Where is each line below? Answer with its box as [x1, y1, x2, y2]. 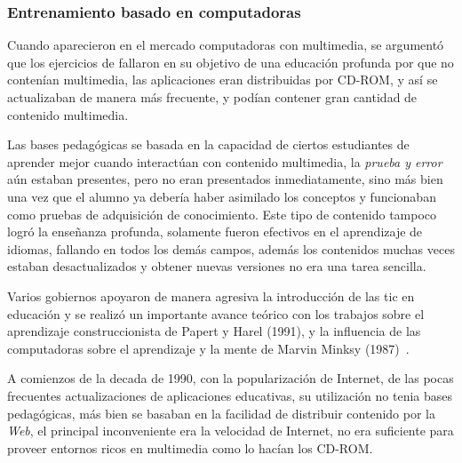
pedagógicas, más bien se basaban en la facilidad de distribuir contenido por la [7, 403, 435, 422]
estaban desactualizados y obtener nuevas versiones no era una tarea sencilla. [7, 257, 426, 275]
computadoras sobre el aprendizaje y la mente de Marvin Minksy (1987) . [7, 339, 410, 357]
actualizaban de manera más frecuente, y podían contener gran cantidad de [7, 88, 418, 106]
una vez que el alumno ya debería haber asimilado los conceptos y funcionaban [7, 187, 436, 205]
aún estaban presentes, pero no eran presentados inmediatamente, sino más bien [7, 170, 443, 188]
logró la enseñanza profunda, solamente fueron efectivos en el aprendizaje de [7, 222, 423, 241]
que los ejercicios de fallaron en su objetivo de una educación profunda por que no [7, 52, 454, 71]
